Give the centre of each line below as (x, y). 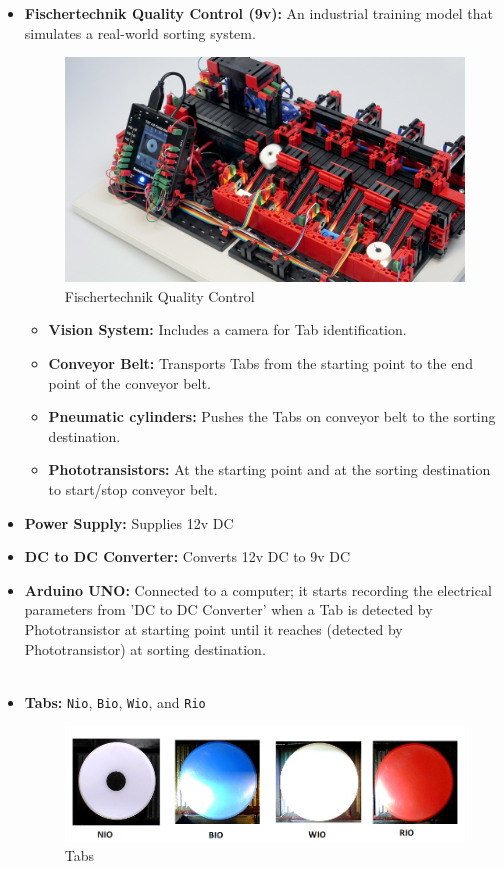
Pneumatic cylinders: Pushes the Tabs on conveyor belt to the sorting (272, 416)
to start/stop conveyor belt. (133, 489)
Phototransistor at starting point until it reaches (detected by (213, 629)
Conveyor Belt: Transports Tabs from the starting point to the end (260, 363)
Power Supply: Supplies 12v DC (129, 522)
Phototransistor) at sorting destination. (145, 648)
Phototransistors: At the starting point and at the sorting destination (269, 469)
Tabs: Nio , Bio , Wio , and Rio (115, 701)
